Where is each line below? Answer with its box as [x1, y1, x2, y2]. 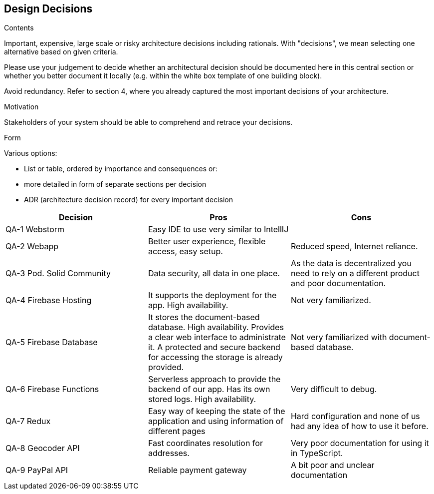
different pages [148, 426, 206, 437]
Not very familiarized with [290, 332, 387, 343]
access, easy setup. [148, 246, 223, 257]
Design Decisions [4, 2, 93, 15]
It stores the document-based [148, 312, 260, 323]
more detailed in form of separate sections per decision [24, 180, 207, 189]
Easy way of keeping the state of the [148, 406, 285, 417]
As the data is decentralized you [290, 258, 412, 269]
